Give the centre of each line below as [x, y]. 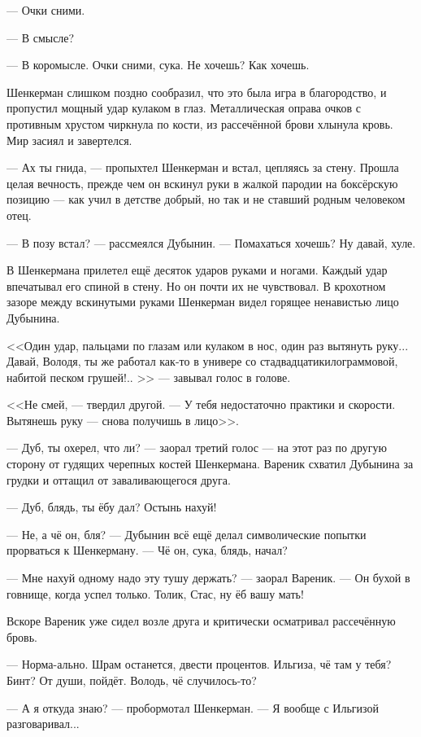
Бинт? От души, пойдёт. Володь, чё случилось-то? [132, 680]
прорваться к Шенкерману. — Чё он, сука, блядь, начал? [147, 550]
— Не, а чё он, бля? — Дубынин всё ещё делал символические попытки [187, 534]
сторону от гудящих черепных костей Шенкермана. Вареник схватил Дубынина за [210, 464]
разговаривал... [43, 724]
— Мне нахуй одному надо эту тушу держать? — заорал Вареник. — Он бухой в [208, 578]
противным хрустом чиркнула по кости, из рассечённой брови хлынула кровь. [200, 123]
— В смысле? [41, 37]
